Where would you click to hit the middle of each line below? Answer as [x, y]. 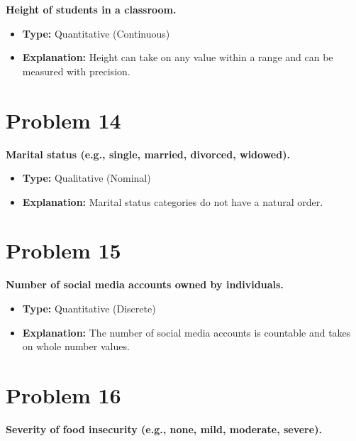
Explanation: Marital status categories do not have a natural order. [173, 201]
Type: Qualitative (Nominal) [87, 178]
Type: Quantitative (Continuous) [96, 33]
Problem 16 [63, 394]
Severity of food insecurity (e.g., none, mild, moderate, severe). [164, 429]
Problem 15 [63, 250]
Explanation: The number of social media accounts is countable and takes [187, 332]
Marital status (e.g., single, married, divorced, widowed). [148, 154]
